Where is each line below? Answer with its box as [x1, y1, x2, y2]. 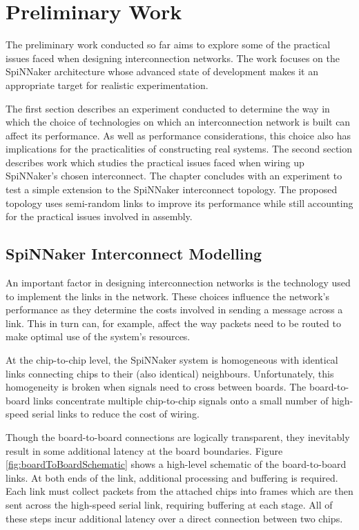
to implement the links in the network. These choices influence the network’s [6, 288, 329, 303]
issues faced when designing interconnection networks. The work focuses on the [6, 50, 340, 65]
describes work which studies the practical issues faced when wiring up [6, 155, 304, 169]
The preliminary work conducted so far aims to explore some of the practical [6, 37, 331, 52]
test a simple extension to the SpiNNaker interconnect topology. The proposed [6, 182, 338, 197]
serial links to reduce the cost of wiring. [32, 406, 200, 421]
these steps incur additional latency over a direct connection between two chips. [6, 511, 343, 525]
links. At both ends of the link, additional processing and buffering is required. [6, 470, 338, 484]
